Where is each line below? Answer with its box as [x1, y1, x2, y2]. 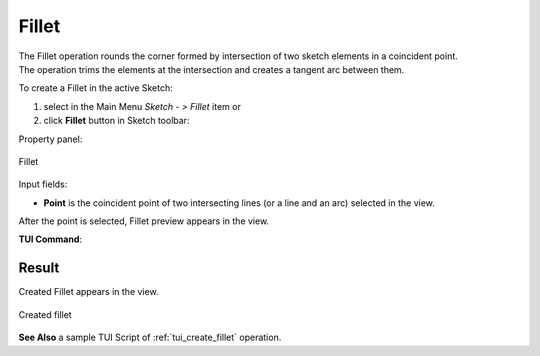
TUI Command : [18, 233, 83, 245]
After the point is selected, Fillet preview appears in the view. [18, 215, 270, 227]
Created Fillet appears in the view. [18, 286, 159, 298]
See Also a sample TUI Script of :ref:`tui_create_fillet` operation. [18, 331, 282, 344]
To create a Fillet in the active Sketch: [18, 82, 174, 94]
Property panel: [18, 133, 83, 145]
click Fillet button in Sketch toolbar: [43, 115, 190, 127]
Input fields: [18, 178, 68, 190]
